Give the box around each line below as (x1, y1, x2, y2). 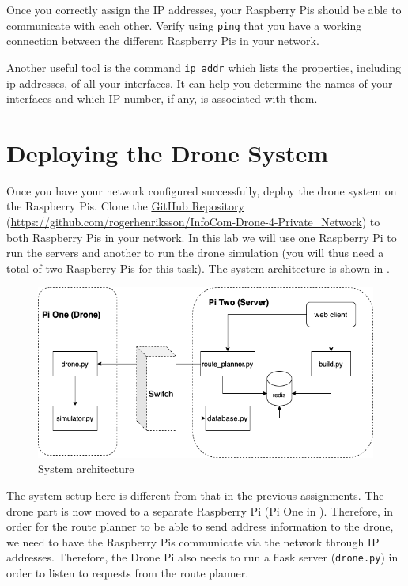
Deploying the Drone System (6, 136, 329, 168)
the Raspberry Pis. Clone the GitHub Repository (6, 198, 244, 214)
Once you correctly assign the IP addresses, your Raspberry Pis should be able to (6, 2, 402, 17)
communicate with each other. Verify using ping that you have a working (6, 17, 362, 33)
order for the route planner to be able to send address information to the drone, (6, 518, 394, 535)
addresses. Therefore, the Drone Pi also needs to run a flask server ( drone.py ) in (6, 549, 399, 565)
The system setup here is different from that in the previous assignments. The (6, 486, 384, 503)
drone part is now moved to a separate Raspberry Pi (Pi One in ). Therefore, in (6, 502, 394, 519)
